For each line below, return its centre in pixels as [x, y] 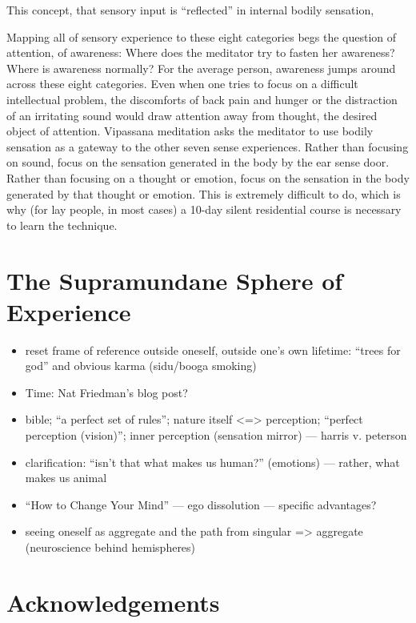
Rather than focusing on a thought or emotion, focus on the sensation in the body [208, 177]
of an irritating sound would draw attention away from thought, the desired [192, 115]
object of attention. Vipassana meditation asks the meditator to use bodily [190, 131]
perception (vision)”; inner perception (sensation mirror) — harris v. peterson [216, 435]
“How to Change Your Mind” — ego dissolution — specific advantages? [201, 504]
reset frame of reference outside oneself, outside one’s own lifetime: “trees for [213, 350]
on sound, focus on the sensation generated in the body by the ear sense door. [198, 162]
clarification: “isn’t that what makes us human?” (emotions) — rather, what [212, 462]
